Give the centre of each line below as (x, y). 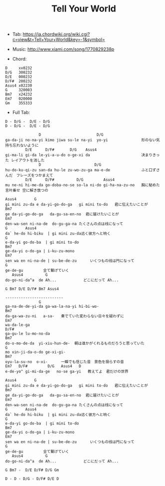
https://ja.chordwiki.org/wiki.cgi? (56, 34)
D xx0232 (19, 68)
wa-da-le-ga (17, 325)
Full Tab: (21, 113)
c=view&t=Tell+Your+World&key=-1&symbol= (59, 40)
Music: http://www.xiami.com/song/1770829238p (63, 49)
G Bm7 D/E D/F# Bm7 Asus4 (32, 289)
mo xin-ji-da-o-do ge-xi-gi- (35, 352)
